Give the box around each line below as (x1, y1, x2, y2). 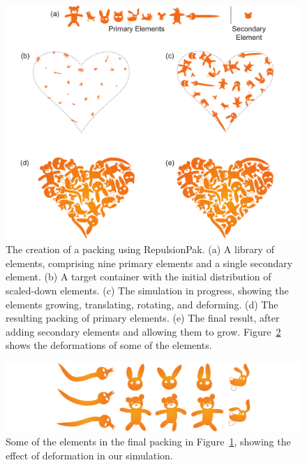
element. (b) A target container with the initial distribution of (6, 269, 271, 284)
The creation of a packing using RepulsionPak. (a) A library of (6, 242, 274, 257)
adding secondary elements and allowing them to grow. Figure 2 (6, 324, 281, 338)
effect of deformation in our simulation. (6, 448, 173, 462)
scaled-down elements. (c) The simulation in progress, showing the (6, 282, 289, 297)
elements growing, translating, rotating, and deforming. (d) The (6, 296, 278, 311)
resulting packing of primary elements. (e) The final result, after (6, 310, 280, 325)
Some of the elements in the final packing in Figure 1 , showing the (6, 434, 291, 449)
